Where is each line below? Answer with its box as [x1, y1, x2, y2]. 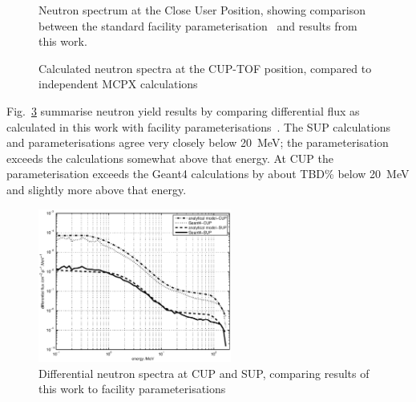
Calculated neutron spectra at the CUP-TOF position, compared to [38, 59, 372, 76]
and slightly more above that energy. [6, 181, 187, 197]
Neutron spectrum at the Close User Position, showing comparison [38, 2, 366, 18]
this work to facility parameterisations [38, 380, 226, 397]
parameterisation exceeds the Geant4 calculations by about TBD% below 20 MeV [6, 165, 410, 182]
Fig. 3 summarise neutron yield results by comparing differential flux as [6, 102, 360, 119]
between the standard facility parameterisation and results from [38, 17, 357, 34]
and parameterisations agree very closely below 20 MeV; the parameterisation [6, 134, 389, 151]
